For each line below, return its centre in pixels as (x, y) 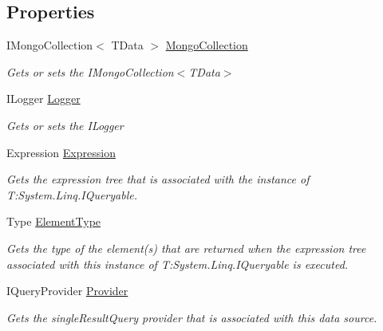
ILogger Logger (43, 99)
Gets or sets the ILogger (65, 125)
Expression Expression (61, 152)
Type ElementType (54, 221)
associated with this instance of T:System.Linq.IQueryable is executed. (178, 264)
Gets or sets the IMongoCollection (90, 71)
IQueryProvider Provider (67, 291)
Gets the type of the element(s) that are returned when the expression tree (186, 248)
